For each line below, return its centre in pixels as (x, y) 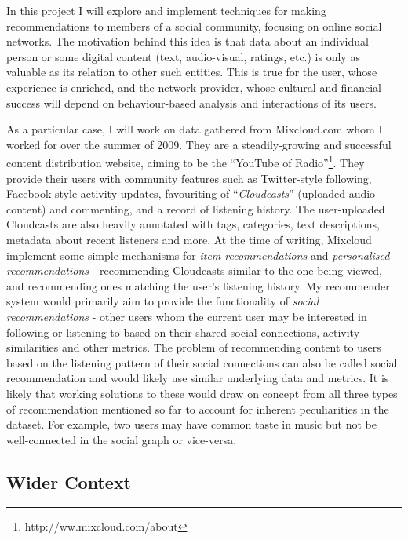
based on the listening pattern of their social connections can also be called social (202, 362)
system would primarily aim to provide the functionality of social (163, 301)
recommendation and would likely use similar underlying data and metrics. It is (198, 378)
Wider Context (69, 482)
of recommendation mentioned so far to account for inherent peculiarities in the (198, 409)
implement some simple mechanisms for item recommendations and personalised (198, 255)
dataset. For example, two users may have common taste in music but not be (191, 424)
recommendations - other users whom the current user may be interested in (187, 316)
